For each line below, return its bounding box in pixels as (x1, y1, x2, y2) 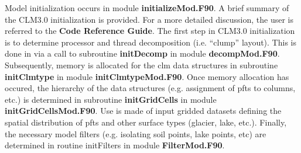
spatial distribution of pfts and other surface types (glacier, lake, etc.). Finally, (5, 116, 287, 128)
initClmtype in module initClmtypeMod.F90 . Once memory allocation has (5, 70, 289, 82)
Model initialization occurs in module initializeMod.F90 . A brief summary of (5, 2, 289, 13)
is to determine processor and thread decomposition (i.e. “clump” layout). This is (5, 36, 296, 48)
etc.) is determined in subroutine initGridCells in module (5, 93, 217, 105)
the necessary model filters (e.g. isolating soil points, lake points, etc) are (5, 127, 266, 140)
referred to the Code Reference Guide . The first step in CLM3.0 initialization (5, 25, 295, 37)
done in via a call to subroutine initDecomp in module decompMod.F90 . (5, 47, 280, 60)
